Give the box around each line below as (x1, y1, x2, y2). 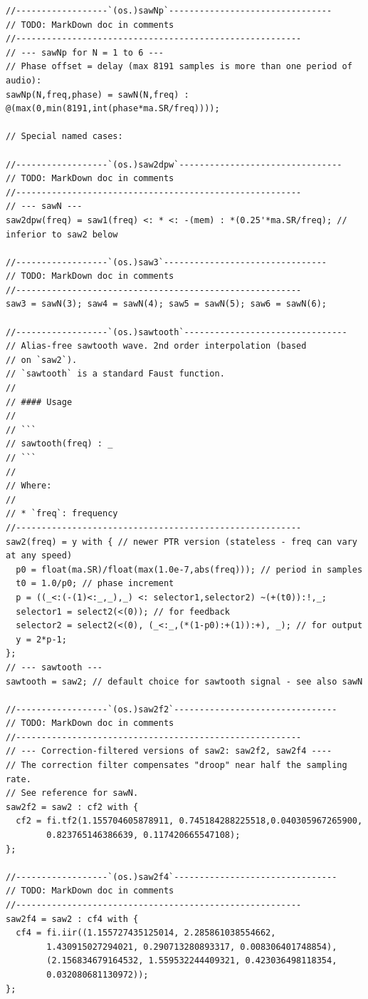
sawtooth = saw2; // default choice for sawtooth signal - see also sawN (6, 676, 363, 687)
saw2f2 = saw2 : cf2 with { (6, 801, 139, 812)
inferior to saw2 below (6, 229, 118, 240)
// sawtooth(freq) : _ (6, 439, 113, 449)
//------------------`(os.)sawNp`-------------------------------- (6, 6, 332, 16)
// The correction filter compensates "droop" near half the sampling (6, 760, 347, 771)
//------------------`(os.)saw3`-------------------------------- (6, 257, 327, 267)
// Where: (6, 481, 52, 491)
